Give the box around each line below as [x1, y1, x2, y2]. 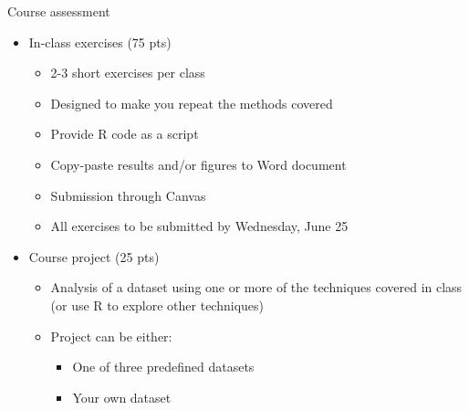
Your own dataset [72, 387, 172, 406]
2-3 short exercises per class [50, 63, 205, 82]
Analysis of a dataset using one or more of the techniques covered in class [50, 278, 463, 297]
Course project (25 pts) [28, 247, 160, 266]
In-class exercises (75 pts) [28, 32, 172, 51]
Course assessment [7, 2, 110, 20]
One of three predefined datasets [72, 357, 255, 376]
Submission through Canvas [50, 185, 206, 205]
